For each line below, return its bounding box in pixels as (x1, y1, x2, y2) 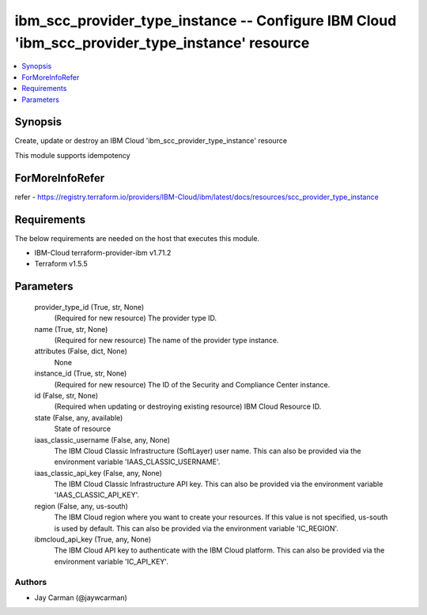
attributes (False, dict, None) (34, 346, 128, 356)
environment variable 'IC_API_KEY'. (54, 557, 169, 566)
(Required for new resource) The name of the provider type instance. (54, 335, 280, 345)
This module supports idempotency (14, 150, 130, 160)
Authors (14, 576, 47, 587)
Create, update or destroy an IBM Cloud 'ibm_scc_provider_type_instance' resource (14, 136, 288, 145)
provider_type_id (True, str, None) (34, 302, 145, 311)
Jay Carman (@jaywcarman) (34, 593, 128, 602)
